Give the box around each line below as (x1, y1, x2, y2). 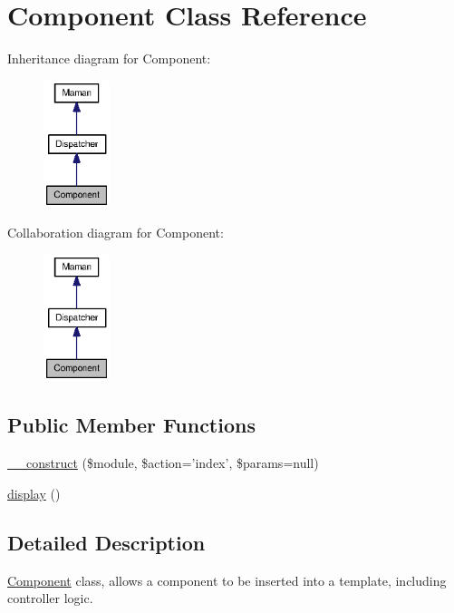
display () (7, 483, 61, 502)
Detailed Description (7, 528, 206, 556)
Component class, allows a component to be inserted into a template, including (7, 570, 447, 589)
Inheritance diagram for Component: (7, 49, 211, 68)
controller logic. (7, 589, 93, 608)
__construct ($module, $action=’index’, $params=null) (7, 453, 319, 472)
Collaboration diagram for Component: (7, 223, 224, 242)
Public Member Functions (7, 411, 256, 439)
